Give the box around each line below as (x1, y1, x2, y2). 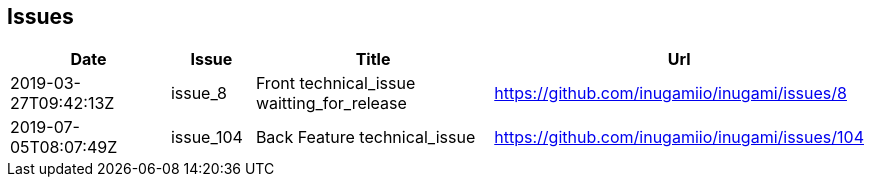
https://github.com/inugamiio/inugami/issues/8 (494, 83, 847, 104)
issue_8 (170, 83, 227, 104)
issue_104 (170, 127, 243, 148)
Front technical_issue (255, 73, 416, 94)
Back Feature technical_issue (255, 127, 476, 148)
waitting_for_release (255, 93, 407, 114)
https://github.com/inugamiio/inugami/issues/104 (494, 127, 864, 148)
